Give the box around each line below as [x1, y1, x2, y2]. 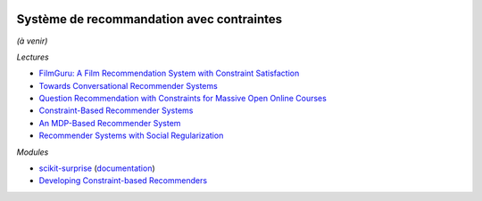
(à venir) [16, 36, 48, 46]
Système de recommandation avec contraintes [16, 12, 283, 27]
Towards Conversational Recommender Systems [38, 80, 218, 91]
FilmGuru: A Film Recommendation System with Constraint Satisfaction [38, 68, 300, 79]
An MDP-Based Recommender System [38, 117, 181, 128]
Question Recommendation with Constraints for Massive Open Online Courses [38, 93, 328, 104]
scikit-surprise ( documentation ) [38, 163, 155, 173]
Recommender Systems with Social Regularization [38, 130, 224, 141]
